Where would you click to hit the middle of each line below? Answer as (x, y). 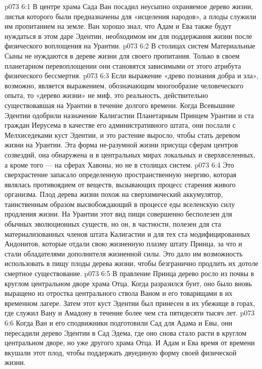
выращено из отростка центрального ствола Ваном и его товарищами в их (119, 293)
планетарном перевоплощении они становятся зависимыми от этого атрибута (123, 65)
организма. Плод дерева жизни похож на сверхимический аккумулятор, (114, 194)
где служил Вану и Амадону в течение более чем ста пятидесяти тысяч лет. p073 (130, 313)
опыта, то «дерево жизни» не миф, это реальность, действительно (106, 95)
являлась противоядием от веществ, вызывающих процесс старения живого (120, 184)
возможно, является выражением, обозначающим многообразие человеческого (124, 85)
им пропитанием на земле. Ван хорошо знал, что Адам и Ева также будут (118, 26)
